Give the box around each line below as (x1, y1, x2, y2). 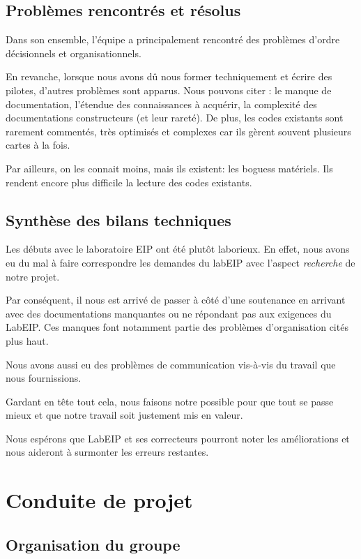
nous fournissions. (6, 371, 82, 385)
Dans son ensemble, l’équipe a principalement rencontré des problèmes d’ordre (6, 32, 340, 47)
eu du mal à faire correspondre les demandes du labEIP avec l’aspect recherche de (6, 255, 355, 269)
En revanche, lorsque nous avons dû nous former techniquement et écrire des (6, 69, 332, 84)
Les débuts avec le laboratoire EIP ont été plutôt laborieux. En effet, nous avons (6, 241, 350, 256)
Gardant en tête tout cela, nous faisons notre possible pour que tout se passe (6, 394, 334, 408)
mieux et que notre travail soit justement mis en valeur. (6, 408, 243, 422)
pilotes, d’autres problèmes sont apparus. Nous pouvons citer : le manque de (6, 82, 332, 97)
